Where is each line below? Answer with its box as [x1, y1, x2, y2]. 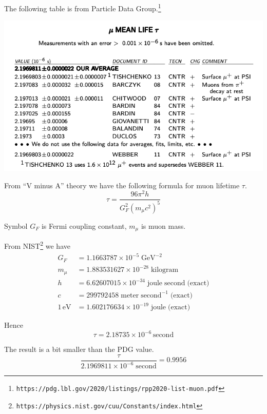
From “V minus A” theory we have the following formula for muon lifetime [4, 180, 240, 190]
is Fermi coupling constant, [41, 220, 127, 231]
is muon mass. [141, 220, 186, 231]
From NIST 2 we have [4, 239, 70, 251]
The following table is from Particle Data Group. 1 [4, 2, 161, 13]
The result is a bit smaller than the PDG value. [4, 344, 154, 354]
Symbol [4, 220, 28, 231]
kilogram [150, 266, 179, 274]
